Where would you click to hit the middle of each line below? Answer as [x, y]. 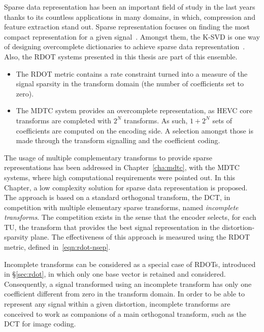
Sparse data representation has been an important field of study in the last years [130, 7]
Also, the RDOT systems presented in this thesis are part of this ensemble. [121, 56]
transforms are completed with [64, 120]
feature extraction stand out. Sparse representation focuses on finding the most [127, 27]
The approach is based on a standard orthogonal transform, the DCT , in [117, 197]
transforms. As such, [156, 120]
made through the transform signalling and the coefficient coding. [118, 140]
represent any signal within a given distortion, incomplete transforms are [117, 304]
